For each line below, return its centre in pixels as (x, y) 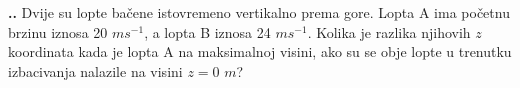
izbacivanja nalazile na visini (95, 70)
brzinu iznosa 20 (58, 31)
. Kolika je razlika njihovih (389, 31)
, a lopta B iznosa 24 (207, 31)
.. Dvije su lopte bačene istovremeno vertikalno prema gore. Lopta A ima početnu (259, 12)
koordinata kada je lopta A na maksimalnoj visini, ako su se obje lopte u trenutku (260, 51)
